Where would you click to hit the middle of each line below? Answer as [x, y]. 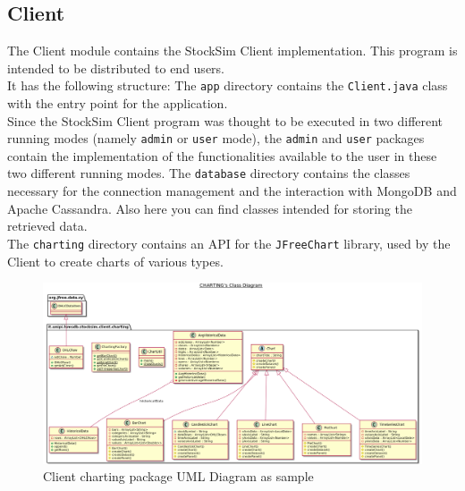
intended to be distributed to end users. [116, 68]
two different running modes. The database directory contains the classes [209, 173]
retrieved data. [47, 226]
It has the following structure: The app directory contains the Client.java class [228, 85]
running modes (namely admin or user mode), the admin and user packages [216, 138]
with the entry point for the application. [118, 103]
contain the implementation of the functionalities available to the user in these [222, 155]
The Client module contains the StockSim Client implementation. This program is [232, 51]
